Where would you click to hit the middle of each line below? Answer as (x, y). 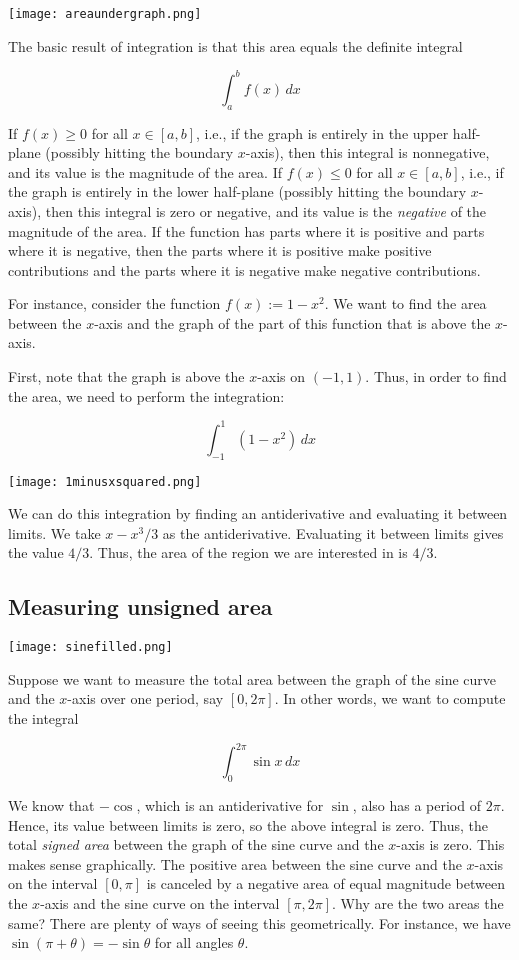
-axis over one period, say (145, 698)
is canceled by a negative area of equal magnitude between (325, 883)
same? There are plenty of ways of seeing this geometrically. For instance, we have (259, 922)
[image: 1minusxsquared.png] (105, 481)
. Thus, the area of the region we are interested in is (248, 552)
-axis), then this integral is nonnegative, (367, 152)
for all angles (194, 942)
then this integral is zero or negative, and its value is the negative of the (266, 210)
